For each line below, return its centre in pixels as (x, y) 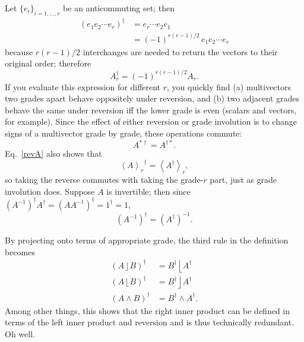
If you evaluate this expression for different (83, 86)
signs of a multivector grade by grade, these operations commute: (123, 133)
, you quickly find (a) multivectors (229, 86)
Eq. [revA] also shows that (53, 153)
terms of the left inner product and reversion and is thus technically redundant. (150, 322)
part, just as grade (243, 179)
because (19, 51)
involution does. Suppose (50, 191)
